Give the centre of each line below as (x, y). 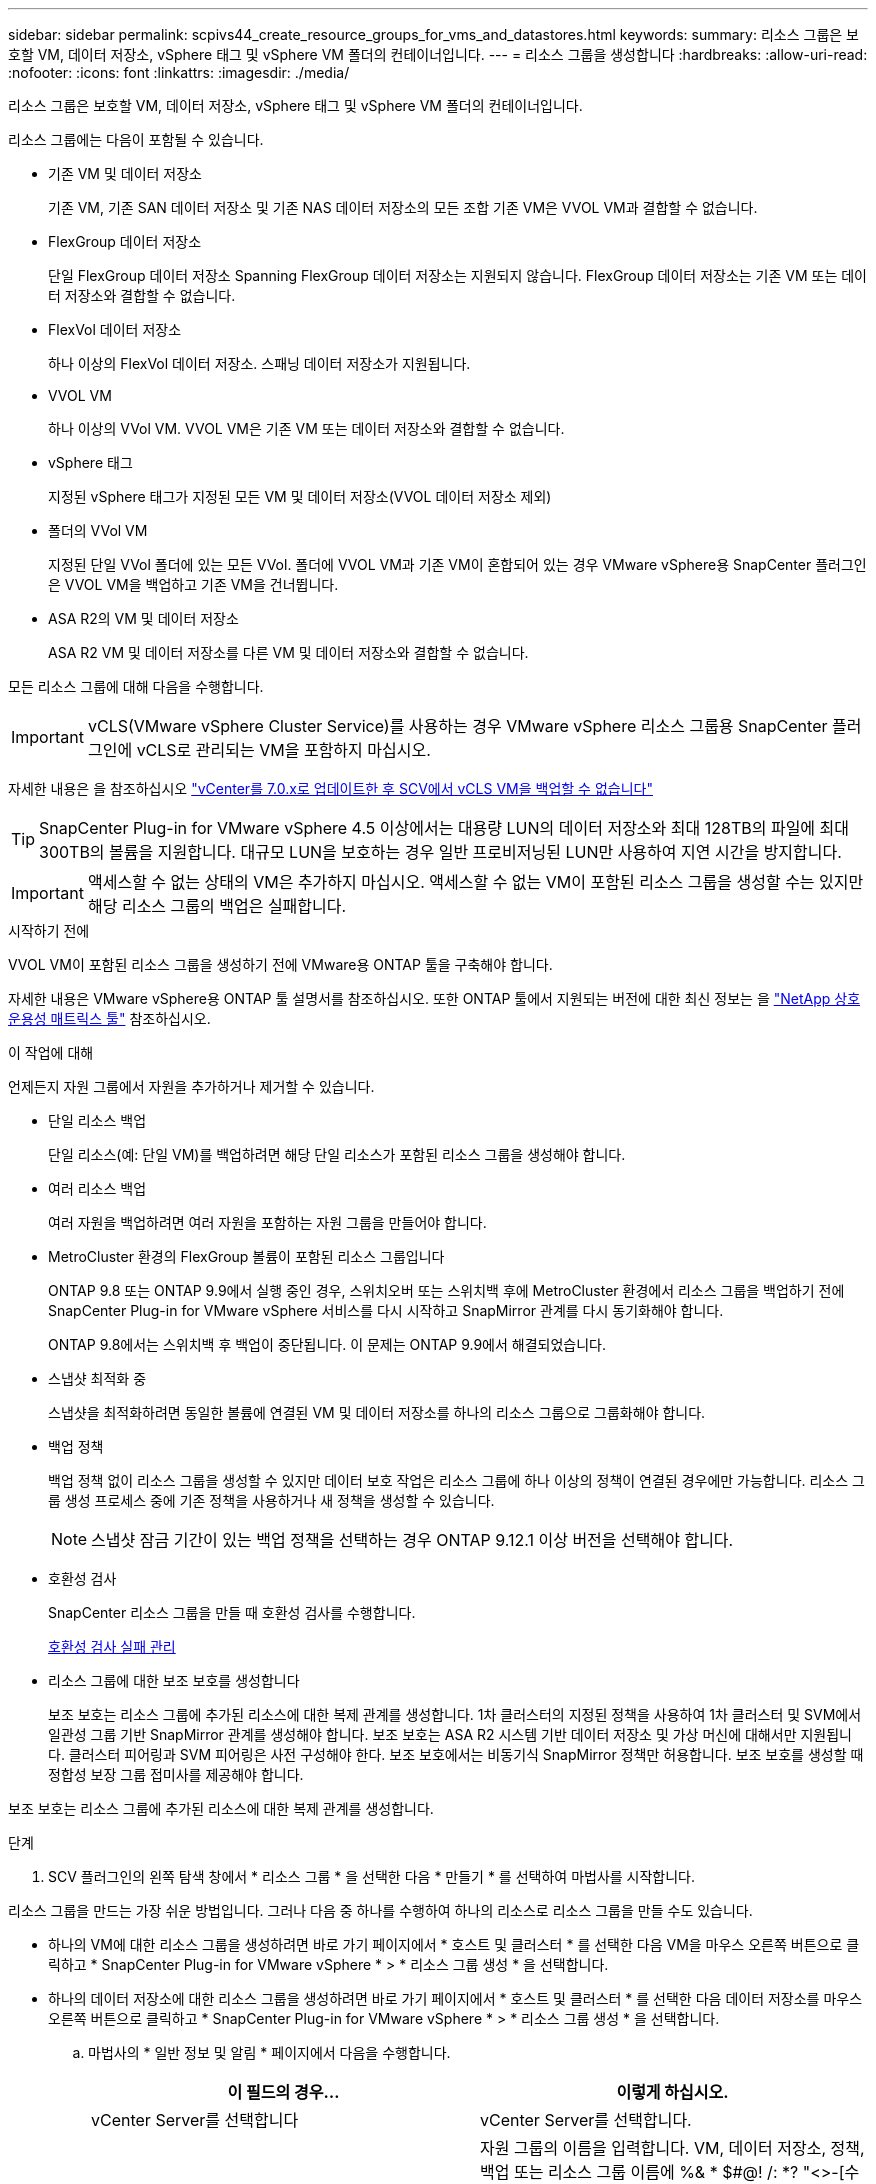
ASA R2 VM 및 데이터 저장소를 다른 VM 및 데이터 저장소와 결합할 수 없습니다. (288, 652)
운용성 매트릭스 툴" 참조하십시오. (109, 1018)
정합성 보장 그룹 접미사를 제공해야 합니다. (176, 1774)
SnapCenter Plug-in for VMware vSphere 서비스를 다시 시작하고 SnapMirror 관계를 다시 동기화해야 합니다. (386, 1310)
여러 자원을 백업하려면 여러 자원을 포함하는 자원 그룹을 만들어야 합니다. (267, 1222)
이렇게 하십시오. (672, 2092)
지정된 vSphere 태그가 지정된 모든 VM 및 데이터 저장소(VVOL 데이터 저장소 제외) (300, 496)
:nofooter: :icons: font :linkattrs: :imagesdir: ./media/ (179, 72)
